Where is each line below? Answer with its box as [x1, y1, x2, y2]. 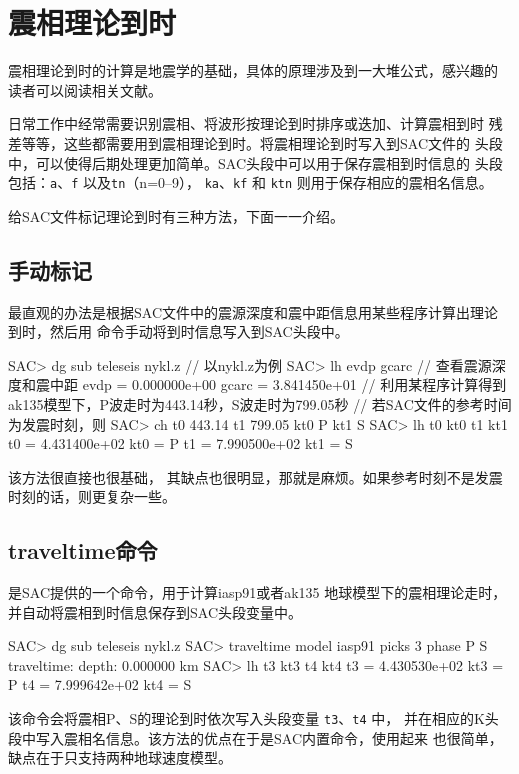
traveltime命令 [8, 535, 158, 566]
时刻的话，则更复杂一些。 [8, 486, 176, 507]
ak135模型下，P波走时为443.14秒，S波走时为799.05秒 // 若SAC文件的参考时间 [8, 393, 512, 414]
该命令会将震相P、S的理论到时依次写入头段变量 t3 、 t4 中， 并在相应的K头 [8, 708, 499, 729]
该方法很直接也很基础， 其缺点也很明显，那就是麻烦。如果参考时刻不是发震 [8, 466, 503, 487]
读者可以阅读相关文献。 [8, 79, 162, 100]
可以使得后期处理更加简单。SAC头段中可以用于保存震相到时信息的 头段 [35, 152, 503, 173]
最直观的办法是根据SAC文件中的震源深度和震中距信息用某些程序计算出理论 [8, 301, 498, 322]
